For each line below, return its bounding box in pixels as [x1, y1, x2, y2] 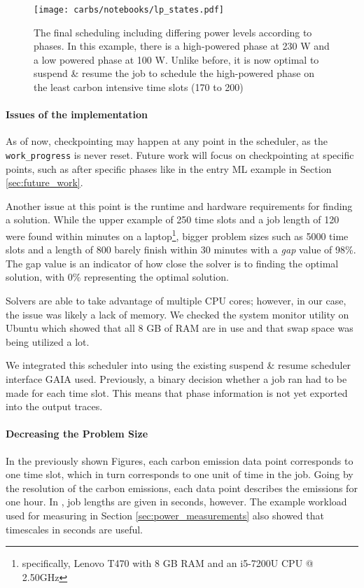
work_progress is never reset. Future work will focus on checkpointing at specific [6, 148, 354, 162]
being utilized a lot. [6, 334, 90, 349]
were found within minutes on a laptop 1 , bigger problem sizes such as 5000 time [6, 227, 349, 243]
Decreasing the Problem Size [6, 426, 148, 441]
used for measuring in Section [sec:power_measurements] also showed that [6, 508, 324, 522]
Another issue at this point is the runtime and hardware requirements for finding [6, 198, 353, 213]
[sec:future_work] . [6, 175, 83, 190]
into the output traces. [6, 399, 103, 414]
